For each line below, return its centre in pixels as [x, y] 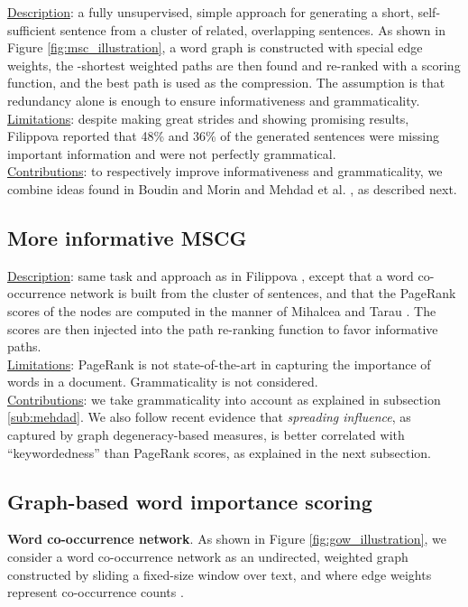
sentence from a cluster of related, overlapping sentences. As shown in [252, 29]
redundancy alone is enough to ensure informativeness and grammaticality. [214, 100]
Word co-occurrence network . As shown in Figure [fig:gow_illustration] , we [227, 539]
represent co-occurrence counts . [96, 592]
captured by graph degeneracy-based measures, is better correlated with [206, 435]
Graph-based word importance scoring [190, 501]
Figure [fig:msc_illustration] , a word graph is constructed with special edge [215, 47]
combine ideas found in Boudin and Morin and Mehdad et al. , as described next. [232, 188]
